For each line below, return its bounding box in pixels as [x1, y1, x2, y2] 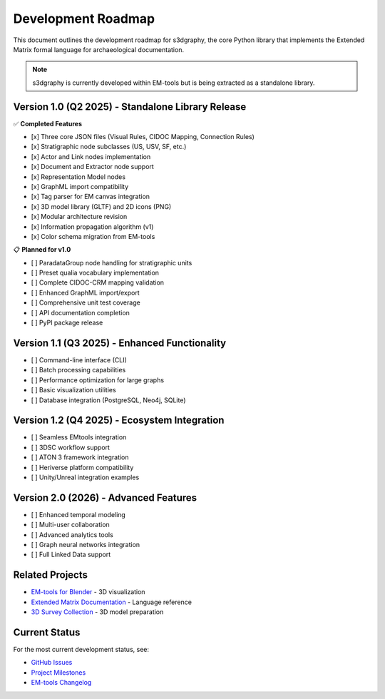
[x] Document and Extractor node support [31, 163, 155, 171]
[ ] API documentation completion [31, 308, 130, 317]
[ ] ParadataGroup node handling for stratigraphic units [31, 258, 192, 267]
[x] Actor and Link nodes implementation [31, 152, 151, 160]
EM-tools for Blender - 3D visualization [31, 588, 145, 596]
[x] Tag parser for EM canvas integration [31, 193, 150, 201]
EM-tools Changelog [31, 678, 92, 687]
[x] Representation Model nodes [31, 172, 126, 181]
